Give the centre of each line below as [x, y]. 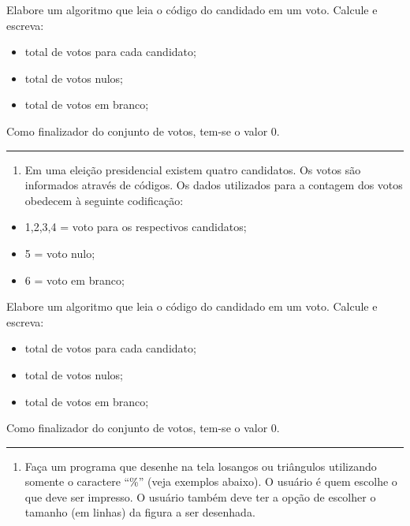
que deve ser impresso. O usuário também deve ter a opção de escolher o [200, 496]
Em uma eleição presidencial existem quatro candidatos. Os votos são [193, 169]
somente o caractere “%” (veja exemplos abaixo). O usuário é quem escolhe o [211, 481]
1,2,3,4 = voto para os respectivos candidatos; [136, 227]
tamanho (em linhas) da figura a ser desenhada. [140, 512]
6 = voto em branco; [75, 280]
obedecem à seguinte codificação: [104, 200]
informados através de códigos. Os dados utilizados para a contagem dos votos [214, 185]
